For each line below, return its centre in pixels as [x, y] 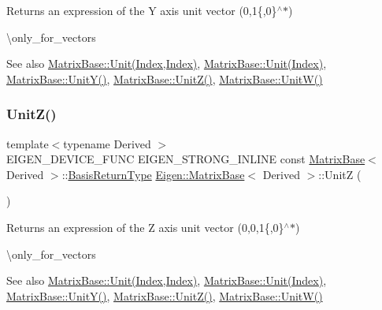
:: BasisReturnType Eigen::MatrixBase [153, 174]
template [28, 143]
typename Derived [107, 143]
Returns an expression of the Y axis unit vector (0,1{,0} [142, 10]
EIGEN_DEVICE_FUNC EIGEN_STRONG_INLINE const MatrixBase [186, 159]
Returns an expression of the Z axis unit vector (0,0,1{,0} [145, 227]
